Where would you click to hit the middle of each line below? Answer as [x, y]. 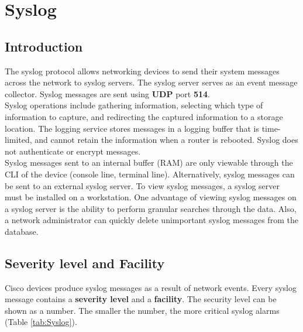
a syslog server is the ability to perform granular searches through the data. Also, [151, 208]
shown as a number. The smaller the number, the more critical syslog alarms [142, 310]
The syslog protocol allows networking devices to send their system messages [142, 71]
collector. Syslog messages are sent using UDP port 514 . [107, 93]
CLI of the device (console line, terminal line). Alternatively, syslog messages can [150, 174]
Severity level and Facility [85, 263]
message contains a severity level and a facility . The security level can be [141, 299]
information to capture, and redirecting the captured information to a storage [144, 116]
